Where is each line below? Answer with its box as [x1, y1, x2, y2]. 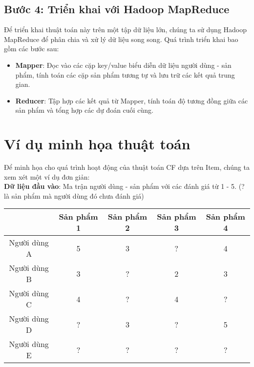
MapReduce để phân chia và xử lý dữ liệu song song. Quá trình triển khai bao [4, 34, 238, 44]
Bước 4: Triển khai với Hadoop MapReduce [4, 1, 230, 17]
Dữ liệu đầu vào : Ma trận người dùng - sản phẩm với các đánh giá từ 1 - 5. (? [4, 181, 245, 191]
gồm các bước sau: [4, 43, 59, 54]
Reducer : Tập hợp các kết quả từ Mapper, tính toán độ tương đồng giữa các [15, 95, 248, 105]
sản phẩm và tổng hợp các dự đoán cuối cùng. [15, 105, 153, 115]
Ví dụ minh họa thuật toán [4, 134, 190, 154]
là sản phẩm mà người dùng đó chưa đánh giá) [4, 190, 144, 201]
